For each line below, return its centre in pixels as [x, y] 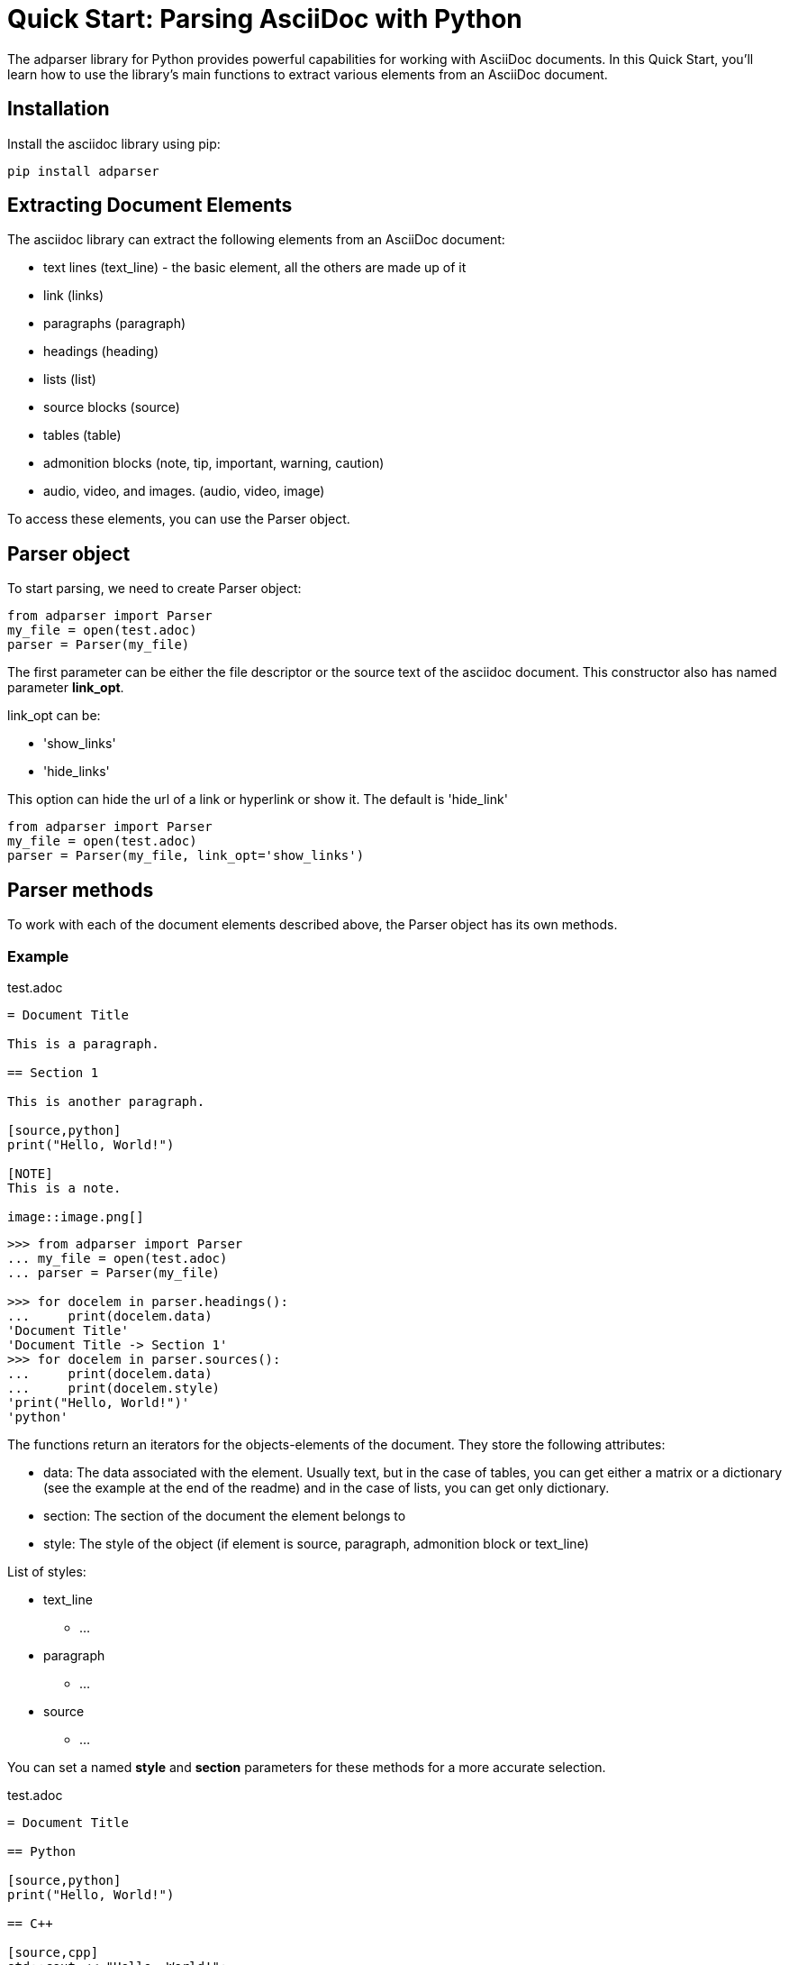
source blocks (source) [112, 407]
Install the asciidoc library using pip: [114, 143]
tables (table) [82, 435]
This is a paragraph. [83, 1043]
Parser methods [81, 890]
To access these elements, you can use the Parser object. [179, 519]
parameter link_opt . [66, 688]
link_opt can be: [54, 716]
